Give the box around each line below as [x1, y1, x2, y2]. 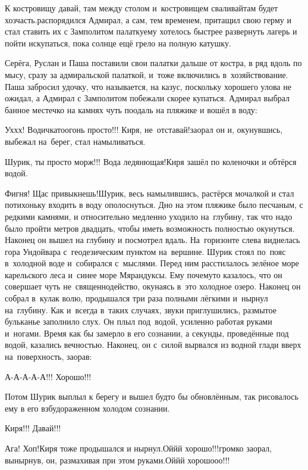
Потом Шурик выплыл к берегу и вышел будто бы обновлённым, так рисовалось [5, 390, 298, 403]
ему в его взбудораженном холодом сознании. [5, 401, 170, 414]
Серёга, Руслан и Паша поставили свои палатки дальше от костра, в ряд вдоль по [5, 57, 302, 69]
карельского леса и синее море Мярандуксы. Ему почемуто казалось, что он [5, 268, 282, 281]
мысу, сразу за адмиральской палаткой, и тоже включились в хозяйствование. [5, 68, 288, 80]
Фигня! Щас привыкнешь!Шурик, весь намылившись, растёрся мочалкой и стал [5, 186, 294, 199]
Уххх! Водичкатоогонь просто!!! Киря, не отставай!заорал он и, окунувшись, [5, 123, 283, 136]
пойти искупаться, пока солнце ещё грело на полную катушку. [5, 36, 231, 49]
